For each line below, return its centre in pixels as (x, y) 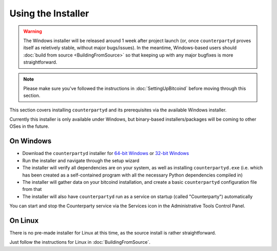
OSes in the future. (29, 126)
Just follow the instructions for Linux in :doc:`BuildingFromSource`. (80, 242)
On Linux (24, 220)
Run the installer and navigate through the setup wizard (81, 160)
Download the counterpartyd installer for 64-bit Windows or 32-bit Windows (106, 153)
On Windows (31, 141)
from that (32, 189)
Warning (33, 31)
